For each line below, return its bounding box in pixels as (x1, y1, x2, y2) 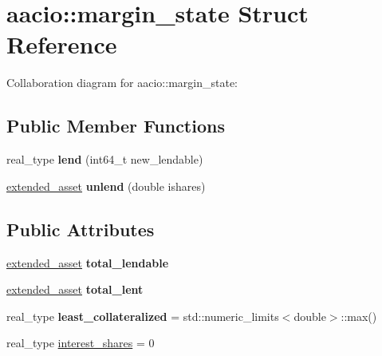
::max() (341, 307, 377, 324)
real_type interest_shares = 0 (6, 334, 155, 351)
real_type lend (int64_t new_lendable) (6, 151, 203, 168)
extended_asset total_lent (6, 281, 144, 298)
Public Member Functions (6, 113, 225, 138)
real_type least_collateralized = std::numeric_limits (6, 307, 279, 324)
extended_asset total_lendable (6, 254, 169, 271)
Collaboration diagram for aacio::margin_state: (6, 74, 238, 91)
